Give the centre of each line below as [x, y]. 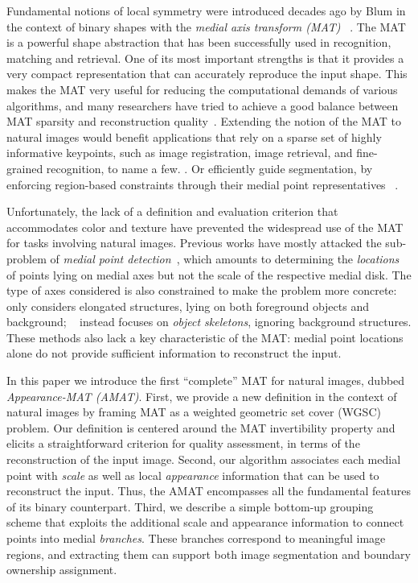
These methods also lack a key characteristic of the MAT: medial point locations [205, 337]
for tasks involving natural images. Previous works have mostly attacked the [194, 243]
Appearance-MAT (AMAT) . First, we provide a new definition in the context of [202, 396]
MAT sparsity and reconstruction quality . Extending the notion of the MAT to [204, 121]
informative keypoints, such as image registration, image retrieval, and [180, 153]
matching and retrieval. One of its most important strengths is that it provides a [205, 58]
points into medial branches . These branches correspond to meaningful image [196, 538]
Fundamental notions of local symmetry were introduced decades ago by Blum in [206, 10]
